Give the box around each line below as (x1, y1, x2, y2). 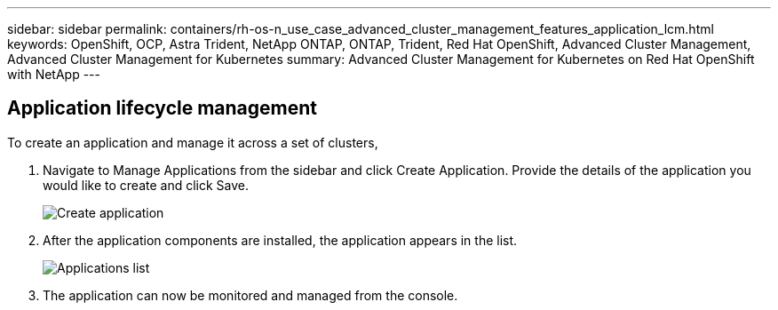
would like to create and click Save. (43, 177, 250, 193)
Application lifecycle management (7, 97, 318, 120)
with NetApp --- (7, 67, 100, 82)
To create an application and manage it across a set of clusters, (7, 134, 378, 150)
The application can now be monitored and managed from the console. (43, 287, 458, 303)
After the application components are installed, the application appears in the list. (43, 232, 518, 248)
